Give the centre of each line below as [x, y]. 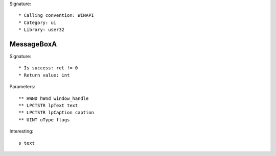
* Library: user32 [42, 30]
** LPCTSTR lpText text [48, 106]
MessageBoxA [33, 44]
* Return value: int [44, 75]
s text [27, 143]
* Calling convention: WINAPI [56, 16]
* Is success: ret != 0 [48, 68]
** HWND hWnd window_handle [54, 98]
